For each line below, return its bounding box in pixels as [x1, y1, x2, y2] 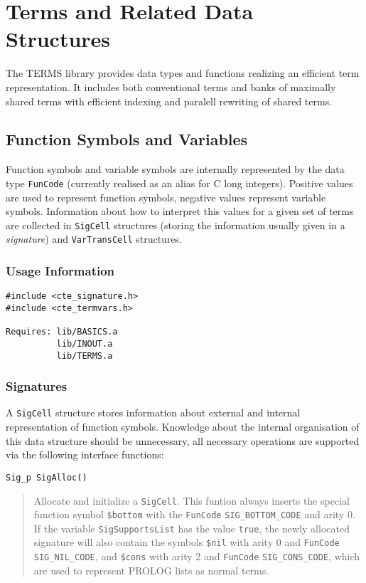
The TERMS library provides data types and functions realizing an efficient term [6, 65, 360, 80]
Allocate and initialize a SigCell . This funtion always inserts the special [33, 493, 350, 508]
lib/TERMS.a [56, 350, 113, 361]
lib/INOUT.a [56, 338, 113, 349]
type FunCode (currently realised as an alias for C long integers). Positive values [6, 175, 353, 190]
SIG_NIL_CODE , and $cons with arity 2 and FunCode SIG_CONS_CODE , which [33, 549, 360, 564]
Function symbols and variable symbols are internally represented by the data [6, 162, 345, 177]
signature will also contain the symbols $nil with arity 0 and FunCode [33, 535, 340, 550]
